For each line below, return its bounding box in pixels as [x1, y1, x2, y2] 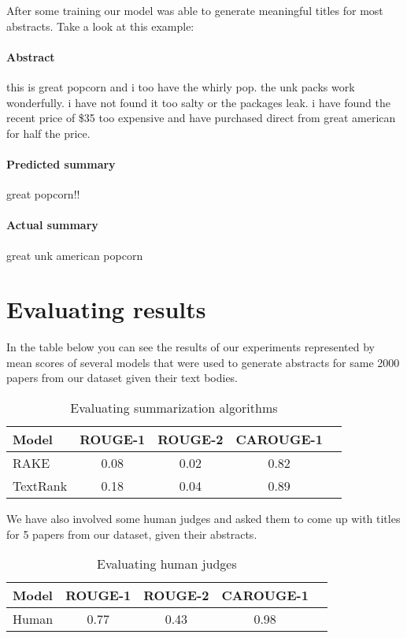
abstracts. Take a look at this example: [6, 17, 194, 34]
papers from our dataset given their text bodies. [6, 369, 239, 386]
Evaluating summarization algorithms [70, 399, 278, 417]
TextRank [13, 477, 68, 495]
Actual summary [6, 217, 98, 233]
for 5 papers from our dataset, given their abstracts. [6, 525, 257, 542]
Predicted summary [6, 155, 116, 172]
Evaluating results [6, 293, 206, 325]
